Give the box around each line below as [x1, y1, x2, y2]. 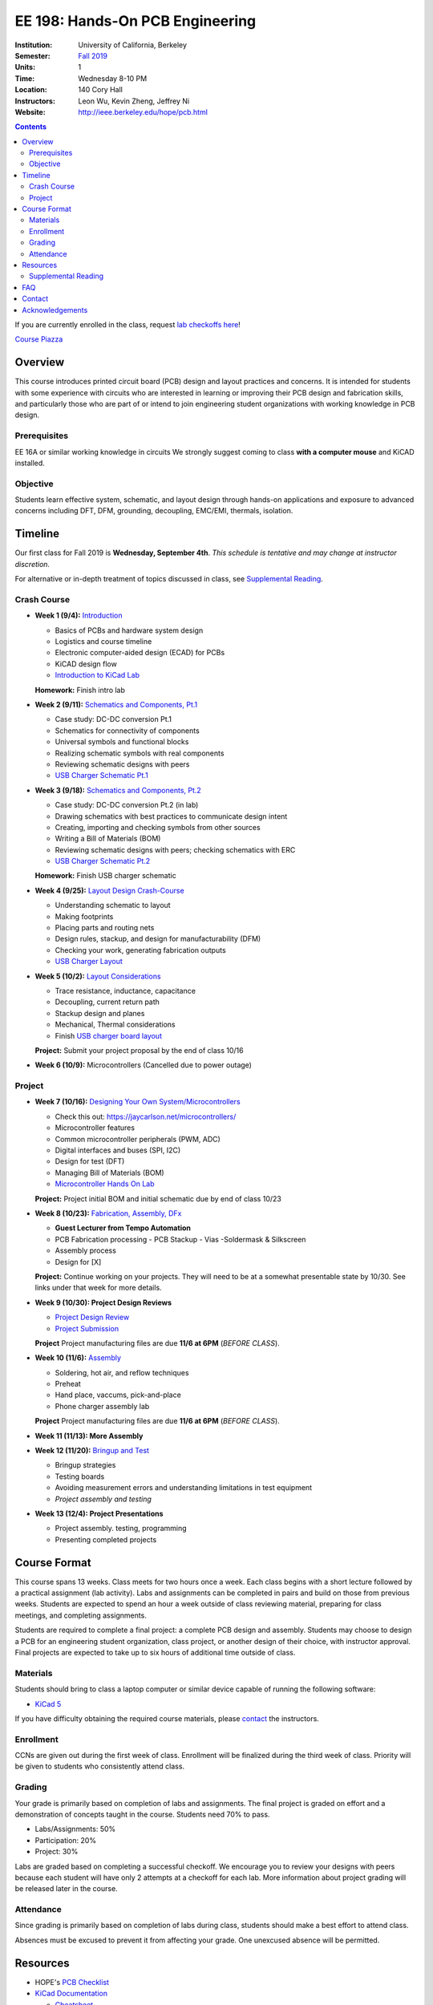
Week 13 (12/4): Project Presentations [34, 1509, 164, 1518]
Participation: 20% [34, 1835, 96, 1845]
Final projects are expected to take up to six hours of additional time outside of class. [14, 1648, 296, 1658]
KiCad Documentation [34, 1989, 108, 1999]
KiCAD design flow [55, 658, 118, 669]
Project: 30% [34, 1847, 79, 1857]
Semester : [14, 51, 51, 60]
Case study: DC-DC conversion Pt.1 [55, 715, 172, 724]
